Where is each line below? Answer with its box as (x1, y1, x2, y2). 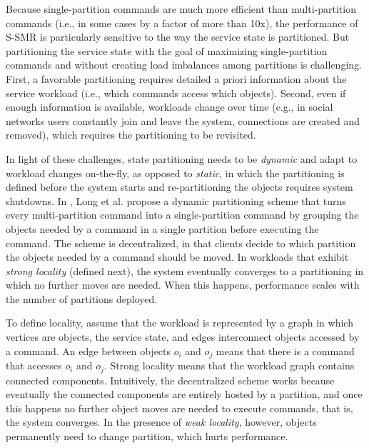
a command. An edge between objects (6, 343, 171, 358)
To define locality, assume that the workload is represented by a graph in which (6, 315, 353, 330)
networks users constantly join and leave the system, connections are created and (6, 113, 360, 128)
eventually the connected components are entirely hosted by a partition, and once (6, 387, 363, 402)
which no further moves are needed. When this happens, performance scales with (6, 277, 360, 292)
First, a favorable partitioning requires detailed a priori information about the (6, 71, 347, 86)
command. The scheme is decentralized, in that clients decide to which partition (6, 235, 356, 250)
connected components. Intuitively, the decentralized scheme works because (6, 372, 335, 387)
